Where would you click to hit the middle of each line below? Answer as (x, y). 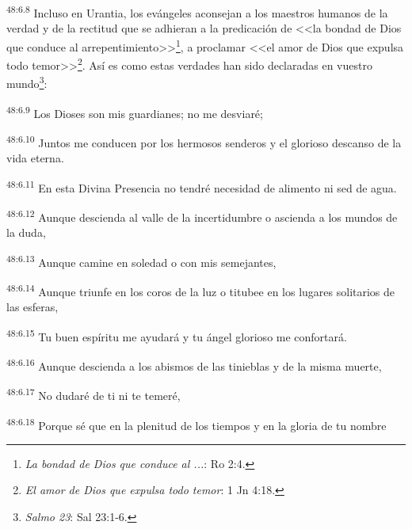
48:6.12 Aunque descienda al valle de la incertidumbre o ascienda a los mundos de (202, 215)
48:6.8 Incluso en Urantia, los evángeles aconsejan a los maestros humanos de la (197, 11)
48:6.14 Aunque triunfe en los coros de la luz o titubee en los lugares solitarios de (201, 290)
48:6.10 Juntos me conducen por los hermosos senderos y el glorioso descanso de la (204, 141)
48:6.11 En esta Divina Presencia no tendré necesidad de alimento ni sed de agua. (202, 186)
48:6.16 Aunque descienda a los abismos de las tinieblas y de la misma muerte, (194, 365)
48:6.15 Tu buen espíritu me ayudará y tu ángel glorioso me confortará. (177, 335)
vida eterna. (35, 158)
